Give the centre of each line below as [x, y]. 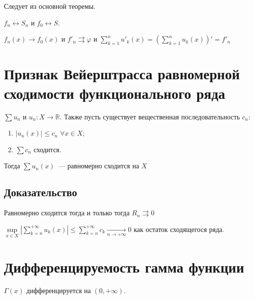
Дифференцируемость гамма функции [124, 267]
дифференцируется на [58, 290]
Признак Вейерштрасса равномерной [122, 74]
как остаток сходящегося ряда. [179, 229]
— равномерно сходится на [99, 166]
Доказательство [41, 192]
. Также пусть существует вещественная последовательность [150, 116]
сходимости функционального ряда [115, 93]
